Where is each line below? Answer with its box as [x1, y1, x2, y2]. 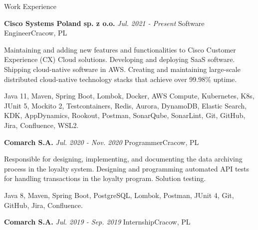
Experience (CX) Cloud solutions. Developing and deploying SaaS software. [4, 54, 235, 64]
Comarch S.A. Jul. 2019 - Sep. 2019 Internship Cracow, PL [4, 216, 191, 227]
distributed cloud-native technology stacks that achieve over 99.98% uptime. [4, 73, 237, 84]
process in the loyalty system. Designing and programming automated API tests [4, 163, 250, 173]
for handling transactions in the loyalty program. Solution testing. [4, 173, 206, 183]
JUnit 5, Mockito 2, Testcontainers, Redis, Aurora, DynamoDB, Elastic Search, [4, 100, 247, 110]
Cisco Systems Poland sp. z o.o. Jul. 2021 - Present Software [4, 17, 205, 28]
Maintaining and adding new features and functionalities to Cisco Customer [4, 44, 236, 54]
